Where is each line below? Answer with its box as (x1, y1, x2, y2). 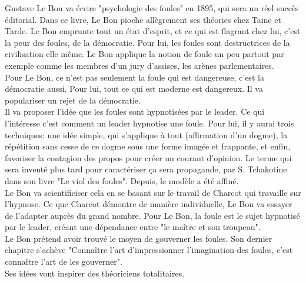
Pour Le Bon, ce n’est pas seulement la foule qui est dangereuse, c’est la (5, 71, 264, 83)
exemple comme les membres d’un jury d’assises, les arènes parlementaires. (5, 59, 274, 71)
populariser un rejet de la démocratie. (5, 94, 141, 106)
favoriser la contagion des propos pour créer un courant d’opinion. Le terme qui (5, 151, 292, 164)
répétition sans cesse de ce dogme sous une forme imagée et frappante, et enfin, (5, 140, 291, 152)
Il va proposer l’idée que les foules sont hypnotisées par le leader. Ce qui (5, 105, 265, 118)
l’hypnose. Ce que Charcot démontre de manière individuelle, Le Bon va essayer (5, 198, 292, 210)
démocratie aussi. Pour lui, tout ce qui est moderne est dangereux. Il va (5, 82, 263, 95)
